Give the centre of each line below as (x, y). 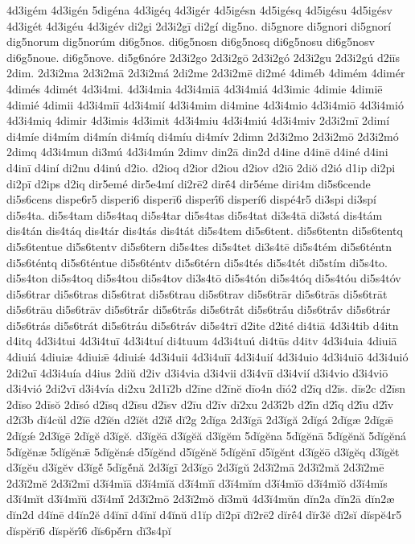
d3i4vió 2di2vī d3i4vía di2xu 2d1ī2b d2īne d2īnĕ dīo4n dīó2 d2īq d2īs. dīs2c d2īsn (206, 388)
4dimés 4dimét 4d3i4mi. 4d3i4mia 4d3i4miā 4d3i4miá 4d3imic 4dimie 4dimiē (195, 88)
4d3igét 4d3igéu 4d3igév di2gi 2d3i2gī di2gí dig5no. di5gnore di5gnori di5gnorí (199, 25)
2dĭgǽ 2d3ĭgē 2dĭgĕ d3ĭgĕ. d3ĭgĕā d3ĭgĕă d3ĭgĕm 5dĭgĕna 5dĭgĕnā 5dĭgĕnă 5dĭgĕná (207, 436)
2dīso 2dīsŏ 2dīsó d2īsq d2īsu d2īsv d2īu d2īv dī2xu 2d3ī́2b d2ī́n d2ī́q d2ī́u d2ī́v (200, 404)
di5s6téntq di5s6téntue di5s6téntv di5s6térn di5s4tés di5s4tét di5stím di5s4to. (197, 262)
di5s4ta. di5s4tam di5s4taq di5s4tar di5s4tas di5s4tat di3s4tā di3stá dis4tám (195, 214)
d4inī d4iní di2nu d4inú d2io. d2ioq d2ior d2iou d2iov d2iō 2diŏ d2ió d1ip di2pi (201, 167)
